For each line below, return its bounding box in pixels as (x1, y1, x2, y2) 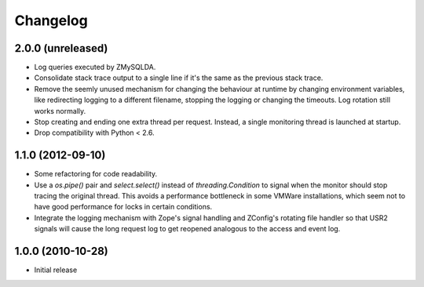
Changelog (14, 12, 88, 29)
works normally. (34, 106, 86, 115)
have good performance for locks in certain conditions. (34, 202, 213, 212)
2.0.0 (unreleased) (14, 42, 108, 55)
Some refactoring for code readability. (34, 169, 158, 179)
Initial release (34, 265, 78, 274)
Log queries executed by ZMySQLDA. (34, 63, 156, 72)
